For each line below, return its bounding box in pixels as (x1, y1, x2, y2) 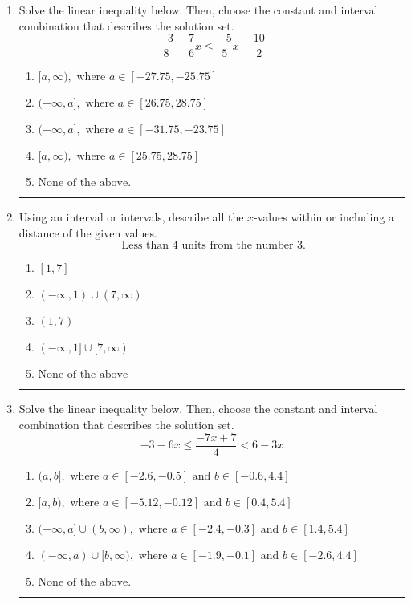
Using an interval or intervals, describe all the (18, 209, 244, 225)
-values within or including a (254, 209, 394, 225)
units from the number (181, 240, 294, 252)
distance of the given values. (18, 224, 157, 241)
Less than (121, 240, 169, 252)
